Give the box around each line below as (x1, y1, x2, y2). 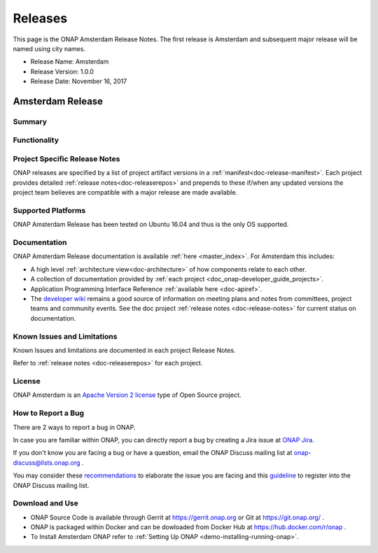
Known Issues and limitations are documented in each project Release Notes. (13, 346, 236, 354)
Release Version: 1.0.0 (30, 67, 94, 76)
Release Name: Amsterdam (30, 57, 109, 66)
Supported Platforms (13, 205, 86, 215)
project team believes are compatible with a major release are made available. (13, 188, 238, 197)
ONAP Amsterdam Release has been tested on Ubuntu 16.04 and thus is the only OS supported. (13, 220, 289, 229)
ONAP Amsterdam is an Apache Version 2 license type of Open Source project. (13, 391, 241, 399)
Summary (13, 116, 48, 126)
